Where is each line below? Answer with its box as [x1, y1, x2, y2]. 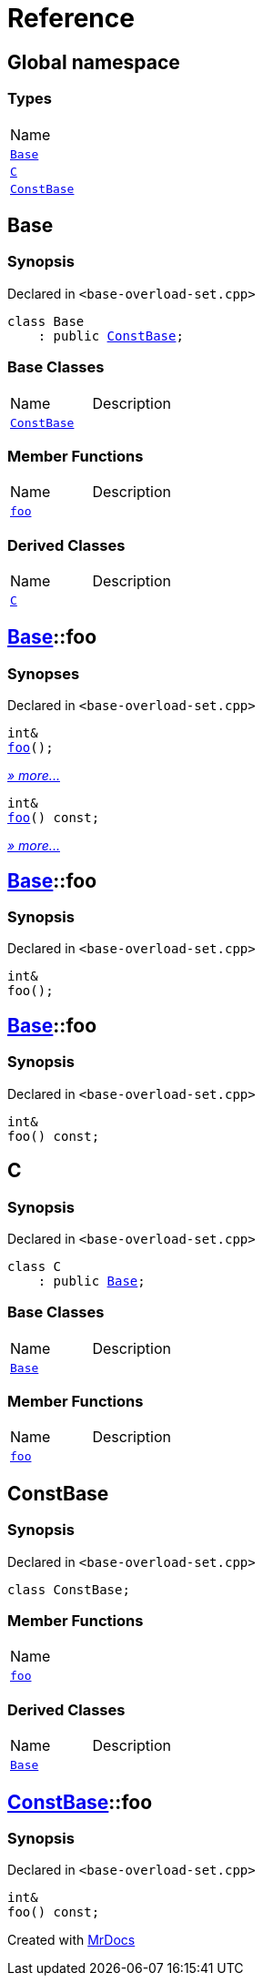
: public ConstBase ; [37, 328, 184, 343]
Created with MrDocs [7, 1932, 136, 1948]
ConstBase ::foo [7, 1790, 153, 1814]
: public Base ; [37, 1273, 146, 1288]
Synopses [7, 664, 80, 683]
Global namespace [7, 50, 180, 74]
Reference [7, 3, 135, 34]
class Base [7, 313, 85, 329]
